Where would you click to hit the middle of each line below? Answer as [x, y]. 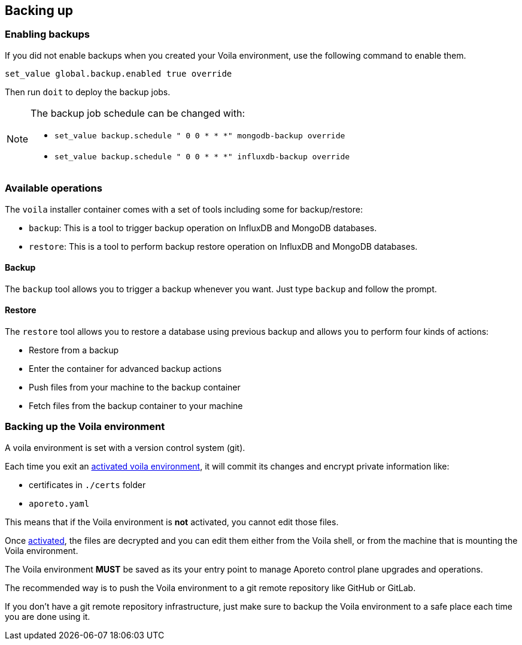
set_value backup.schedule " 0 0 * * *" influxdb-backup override [202, 156]
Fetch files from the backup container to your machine [136, 405]
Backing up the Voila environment [85, 427]
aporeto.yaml [59, 503]
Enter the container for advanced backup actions [125, 368]
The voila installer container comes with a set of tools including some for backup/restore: [184, 209]
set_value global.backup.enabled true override [119, 73]
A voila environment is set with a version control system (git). [125, 447]
